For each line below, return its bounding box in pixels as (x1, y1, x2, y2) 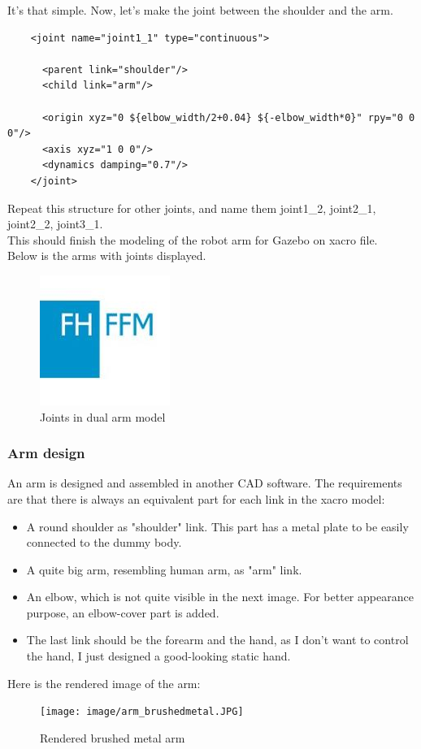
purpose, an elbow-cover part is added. (26, 604, 219, 621)
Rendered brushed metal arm (40, 729, 185, 746)
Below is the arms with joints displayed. (7, 247, 206, 264)
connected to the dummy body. (26, 534, 182, 551)
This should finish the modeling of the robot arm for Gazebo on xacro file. (7, 231, 378, 248)
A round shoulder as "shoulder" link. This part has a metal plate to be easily (26, 517, 409, 535)
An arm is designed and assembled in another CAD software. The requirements (7, 474, 402, 491)
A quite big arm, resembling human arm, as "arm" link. (26, 561, 302, 578)
